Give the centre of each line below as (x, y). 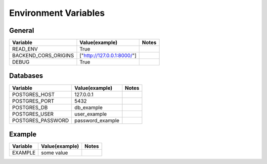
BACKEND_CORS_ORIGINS (43, 55)
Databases (26, 76)
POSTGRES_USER (33, 114)
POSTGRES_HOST (33, 94)
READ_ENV (25, 49)
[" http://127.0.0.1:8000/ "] (108, 55)
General (22, 30)
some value (55, 153)
